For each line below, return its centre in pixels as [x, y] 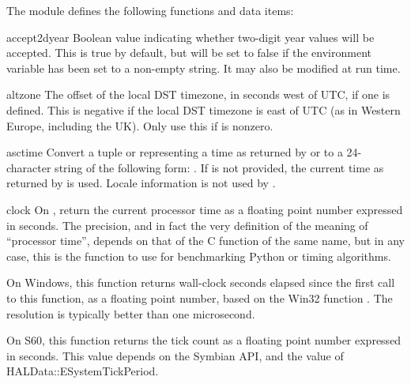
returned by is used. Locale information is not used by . [141, 183]
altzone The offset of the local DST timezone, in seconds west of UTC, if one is [198, 94]
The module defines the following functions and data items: [150, 10]
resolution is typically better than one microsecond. [131, 313]
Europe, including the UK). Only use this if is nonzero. [140, 125]
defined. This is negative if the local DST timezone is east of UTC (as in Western [204, 109]
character [29, 167]
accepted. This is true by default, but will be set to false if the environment [189, 53]
